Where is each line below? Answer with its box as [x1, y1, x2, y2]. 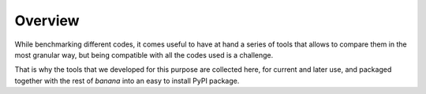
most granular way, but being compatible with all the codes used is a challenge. [14, 50, 274, 59]
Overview [14, 12, 80, 29]
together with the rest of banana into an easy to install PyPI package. [14, 76, 240, 85]
